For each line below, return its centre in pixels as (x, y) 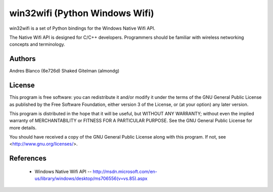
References (28, 158)
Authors (22, 59)
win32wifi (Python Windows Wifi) (82, 13)
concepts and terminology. (37, 44)
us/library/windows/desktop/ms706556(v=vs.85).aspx (91, 178)
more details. (23, 127)
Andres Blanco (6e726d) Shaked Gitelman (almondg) (64, 71)
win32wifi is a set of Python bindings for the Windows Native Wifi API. (82, 28)
